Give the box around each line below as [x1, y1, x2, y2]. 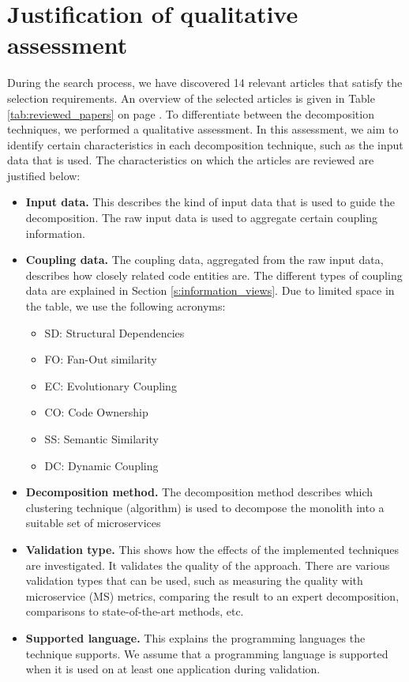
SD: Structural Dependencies [44, 324, 185, 341]
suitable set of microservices [25, 514, 161, 531]
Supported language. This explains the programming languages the [25, 629, 366, 646]
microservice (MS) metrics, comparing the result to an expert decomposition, [25, 587, 400, 604]
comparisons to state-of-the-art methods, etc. [25, 603, 244, 620]
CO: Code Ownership [44, 404, 148, 420]
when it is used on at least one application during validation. [25, 661, 321, 677]
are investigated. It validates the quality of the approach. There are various [25, 556, 390, 573]
